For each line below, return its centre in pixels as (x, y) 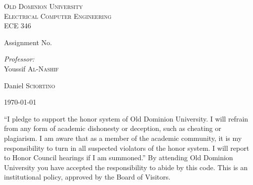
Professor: (19, 59)
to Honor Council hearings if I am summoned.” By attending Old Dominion (119, 157)
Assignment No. (28, 42)
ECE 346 (18, 26)
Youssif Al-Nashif (31, 68)
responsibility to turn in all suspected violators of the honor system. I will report (127, 148)
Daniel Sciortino (30, 85)
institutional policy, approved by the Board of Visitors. (87, 177)
